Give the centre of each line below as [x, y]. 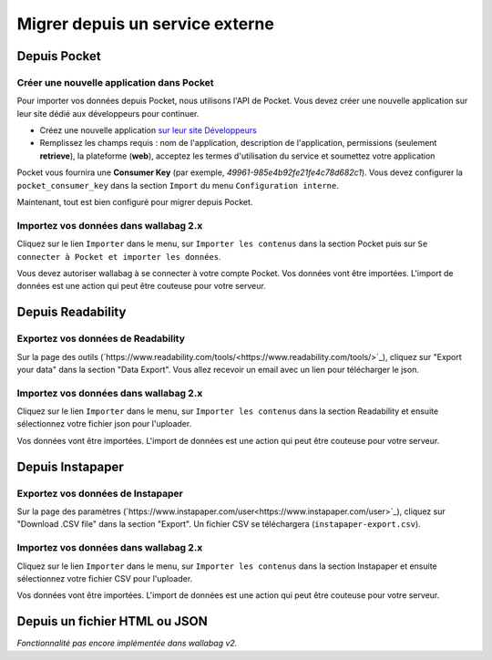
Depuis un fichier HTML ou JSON [113, 621]
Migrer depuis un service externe [146, 24]
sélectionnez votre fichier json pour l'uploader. [104, 424]
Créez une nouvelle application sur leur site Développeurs [148, 130]
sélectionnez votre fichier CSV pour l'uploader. [105, 578]
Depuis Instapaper [71, 466]
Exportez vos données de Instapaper [100, 493]
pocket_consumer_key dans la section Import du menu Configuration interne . [178, 185]
